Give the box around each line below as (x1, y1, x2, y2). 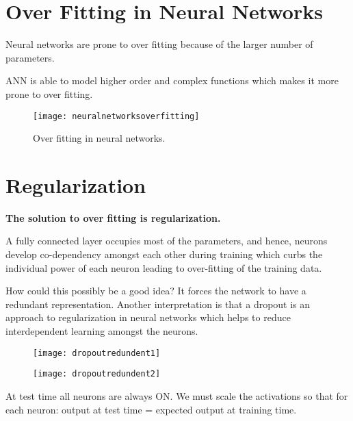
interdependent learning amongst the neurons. (5, 324, 198, 338)
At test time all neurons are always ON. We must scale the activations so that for (5, 388, 348, 403)
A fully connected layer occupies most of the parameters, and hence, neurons (5, 233, 328, 248)
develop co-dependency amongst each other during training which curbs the (5, 247, 323, 261)
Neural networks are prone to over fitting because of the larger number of (5, 37, 313, 51)
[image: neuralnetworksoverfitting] (33, 111, 200, 121)
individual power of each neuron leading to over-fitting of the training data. (5, 260, 322, 275)
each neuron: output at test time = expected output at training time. (5, 402, 297, 416)
